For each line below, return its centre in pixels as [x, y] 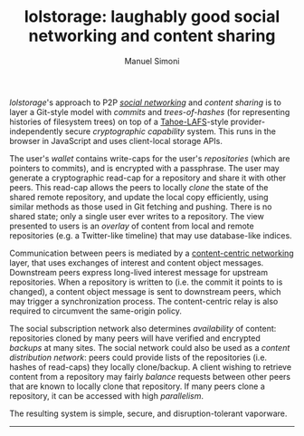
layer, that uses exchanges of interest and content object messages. [137, 262]
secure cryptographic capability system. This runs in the [170, 131]
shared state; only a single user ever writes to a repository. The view [137, 216]
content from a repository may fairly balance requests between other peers [150, 376]
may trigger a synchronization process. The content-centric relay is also [144, 301]
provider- [247, 121]
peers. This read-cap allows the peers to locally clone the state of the [139, 187]
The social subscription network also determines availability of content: [143, 328]
